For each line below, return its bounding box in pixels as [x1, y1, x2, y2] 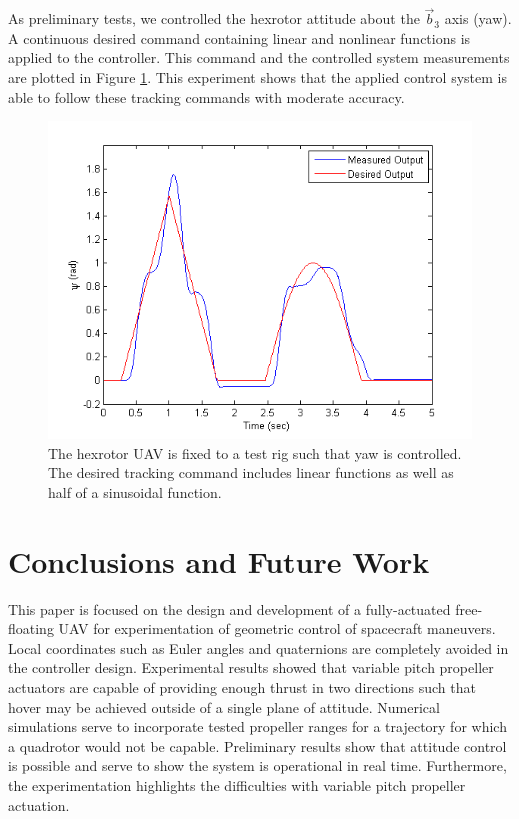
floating [8, 618, 54, 639]
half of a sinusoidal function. [48, 481, 222, 502]
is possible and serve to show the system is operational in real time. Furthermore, [8, 755, 507, 776]
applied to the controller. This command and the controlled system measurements [8, 47, 510, 68]
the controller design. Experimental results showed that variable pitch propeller [8, 657, 494, 678]
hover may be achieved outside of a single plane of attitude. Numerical [8, 696, 440, 717]
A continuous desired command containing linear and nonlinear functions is [8, 27, 471, 48]
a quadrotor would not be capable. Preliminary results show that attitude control [8, 735, 507, 756]
